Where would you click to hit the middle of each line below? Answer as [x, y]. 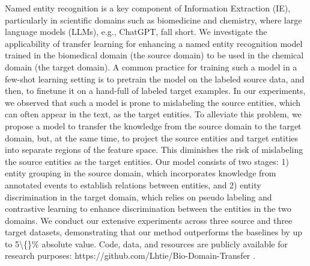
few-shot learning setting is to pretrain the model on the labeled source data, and [155, 79]
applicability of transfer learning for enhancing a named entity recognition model [154, 43]
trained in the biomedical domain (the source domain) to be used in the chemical [154, 55]
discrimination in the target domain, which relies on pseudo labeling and [138, 196]
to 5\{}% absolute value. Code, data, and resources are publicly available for [146, 243]
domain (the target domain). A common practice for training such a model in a [151, 66]
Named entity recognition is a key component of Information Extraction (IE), [148, 8]
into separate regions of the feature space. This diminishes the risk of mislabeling [154, 150]
